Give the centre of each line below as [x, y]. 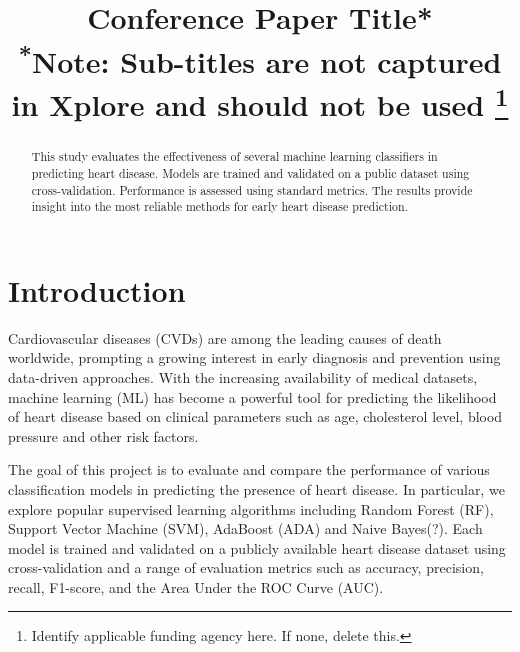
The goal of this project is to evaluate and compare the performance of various [249, 469]
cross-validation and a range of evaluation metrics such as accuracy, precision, [246, 567]
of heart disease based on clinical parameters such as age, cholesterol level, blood [255, 416]
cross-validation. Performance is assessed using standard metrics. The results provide [252, 189]
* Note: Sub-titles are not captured [260, 58]
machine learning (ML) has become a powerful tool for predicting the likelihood [252, 396]
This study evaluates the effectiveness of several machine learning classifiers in [234, 156]
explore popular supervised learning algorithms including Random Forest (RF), [251, 508]
